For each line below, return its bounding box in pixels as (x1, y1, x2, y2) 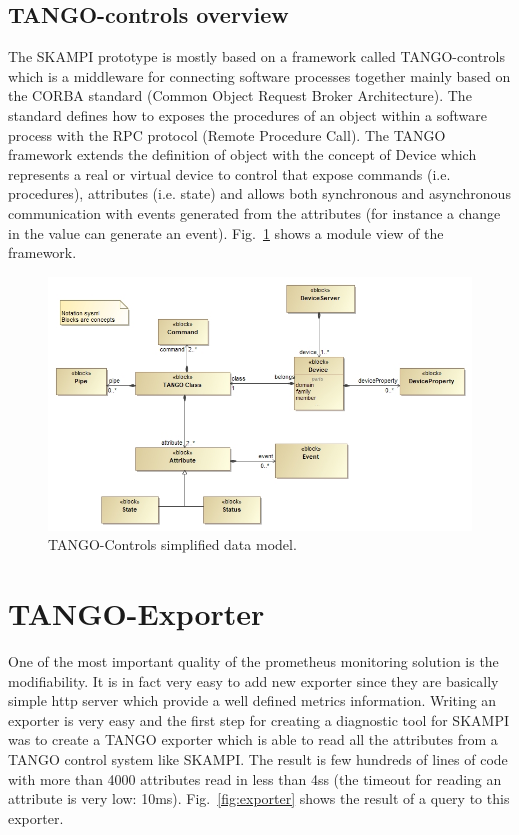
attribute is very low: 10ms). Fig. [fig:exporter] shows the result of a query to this (8, 788, 510, 809)
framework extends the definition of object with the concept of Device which (8, 144, 477, 165)
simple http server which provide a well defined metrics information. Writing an (8, 690, 497, 711)
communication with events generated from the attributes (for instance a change (8, 202, 501, 223)
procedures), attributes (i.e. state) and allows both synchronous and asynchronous (8, 183, 511, 204)
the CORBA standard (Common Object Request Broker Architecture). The (8, 85, 472, 106)
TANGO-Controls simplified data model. (48, 534, 297, 555)
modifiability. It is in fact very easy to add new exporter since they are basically (8, 670, 499, 691)
